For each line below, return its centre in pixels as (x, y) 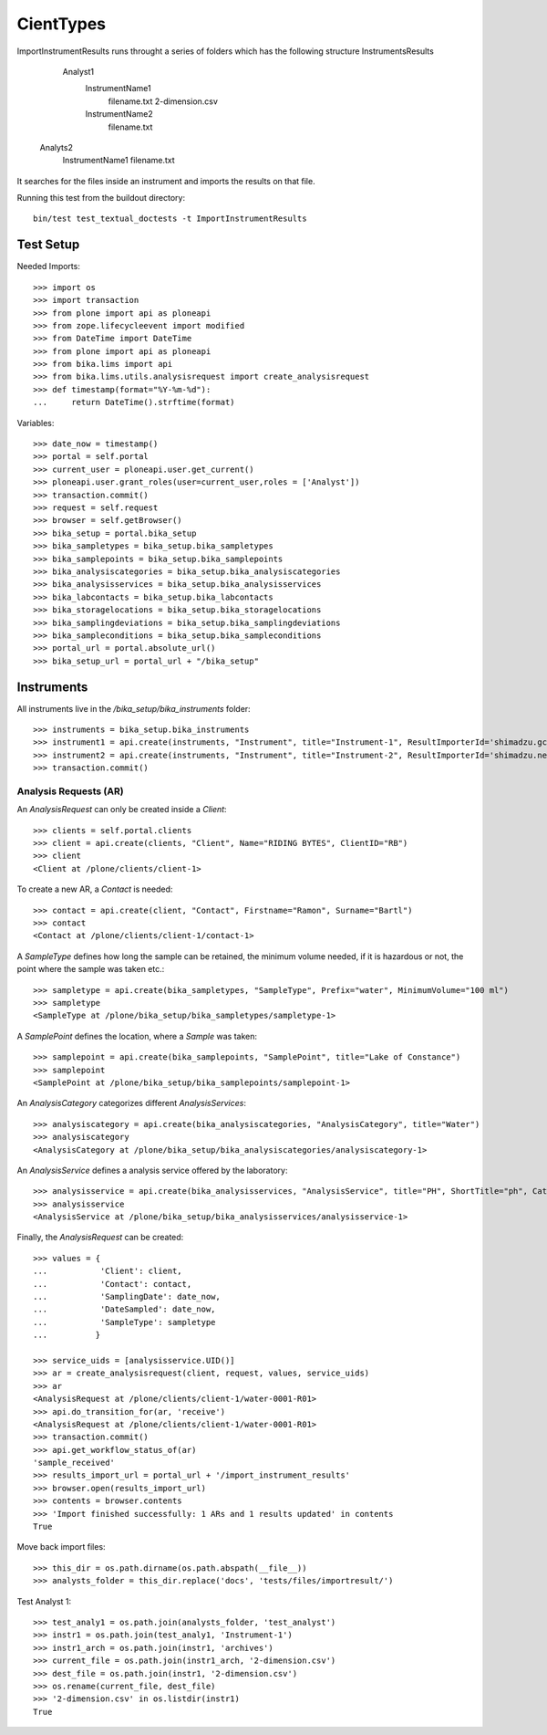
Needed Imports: (49, 267)
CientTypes (62, 24)
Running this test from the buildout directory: (101, 198)
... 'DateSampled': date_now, (124, 1309)
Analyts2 (56, 147)
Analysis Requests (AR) (70, 791)
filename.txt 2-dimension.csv (163, 101)
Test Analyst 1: (44, 1601)
